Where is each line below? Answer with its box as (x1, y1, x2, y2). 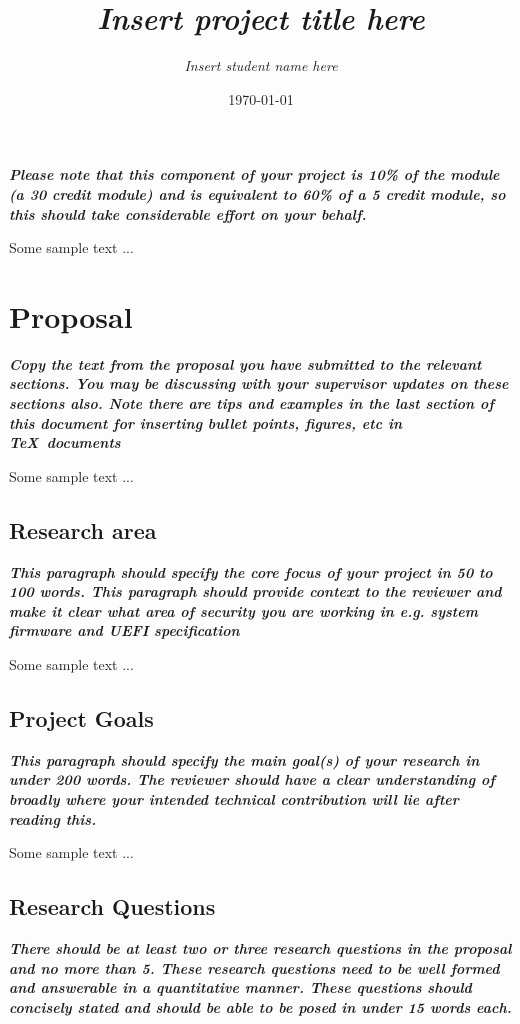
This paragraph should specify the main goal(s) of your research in (9, 749, 480, 770)
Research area (9, 514, 157, 545)
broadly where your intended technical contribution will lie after (9, 788, 459, 809)
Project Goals (9, 702, 154, 733)
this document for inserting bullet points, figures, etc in (9, 412, 402, 433)
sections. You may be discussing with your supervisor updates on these (9, 373, 509, 394)
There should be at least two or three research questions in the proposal (9, 937, 512, 958)
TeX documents (9, 432, 121, 453)
